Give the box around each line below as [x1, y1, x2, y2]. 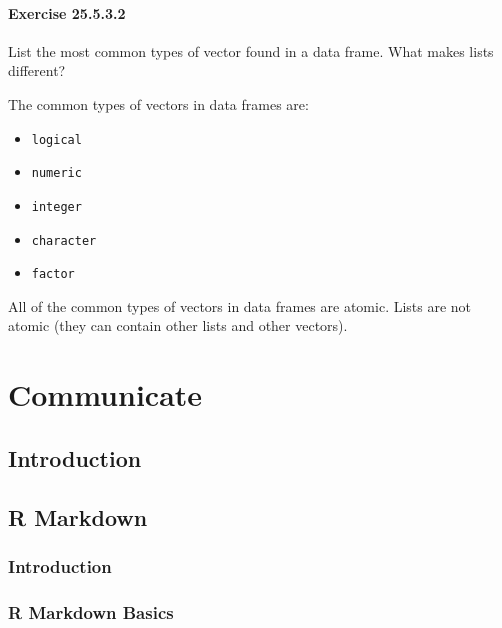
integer [31, 199, 82, 214]
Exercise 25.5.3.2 [8, 2, 126, 23]
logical [31, 132, 82, 147]
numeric [31, 166, 82, 181]
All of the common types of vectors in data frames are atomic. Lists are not [8, 295, 472, 316]
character [31, 233, 97, 248]
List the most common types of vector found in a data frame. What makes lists [8, 40, 494, 61]
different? [8, 60, 66, 81]
